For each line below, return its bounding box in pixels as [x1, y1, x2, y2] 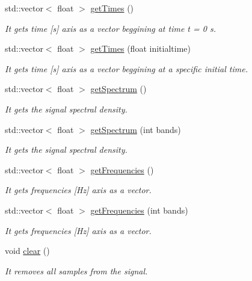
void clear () [5, 244, 50, 257]
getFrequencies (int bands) [90, 203, 188, 216]
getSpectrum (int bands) [90, 123, 181, 135]
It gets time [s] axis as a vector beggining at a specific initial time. [5, 62, 248, 75]
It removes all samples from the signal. [5, 264, 148, 277]
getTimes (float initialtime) [90, 42, 191, 55]
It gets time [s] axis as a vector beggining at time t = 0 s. [5, 22, 216, 34]
